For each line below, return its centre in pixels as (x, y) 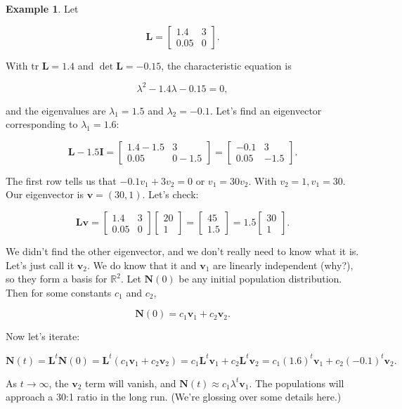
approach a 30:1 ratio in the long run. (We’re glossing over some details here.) (174, 397)
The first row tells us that (61, 180)
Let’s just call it (40, 265)
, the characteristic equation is (226, 65)
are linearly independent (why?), (283, 265)
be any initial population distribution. (260, 279)
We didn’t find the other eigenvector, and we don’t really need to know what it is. (182, 251)
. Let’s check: (170, 194)
